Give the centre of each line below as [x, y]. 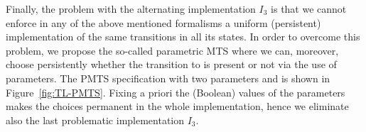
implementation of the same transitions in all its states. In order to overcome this [183, 37]
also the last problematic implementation [95, 120]
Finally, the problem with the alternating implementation [131, 9]
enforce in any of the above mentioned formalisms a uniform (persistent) [163, 22]
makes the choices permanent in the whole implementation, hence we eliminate [177, 106]
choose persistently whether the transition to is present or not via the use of [171, 64]
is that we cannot [309, 9]
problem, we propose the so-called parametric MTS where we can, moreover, [172, 50]
